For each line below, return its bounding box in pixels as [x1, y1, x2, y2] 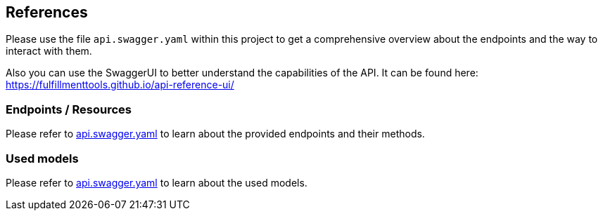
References [6, 4, 88, 21]
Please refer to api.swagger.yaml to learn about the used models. [6, 176, 307, 189]
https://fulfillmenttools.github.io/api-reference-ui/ [6, 79, 234, 91]
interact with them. [6, 45, 92, 58]
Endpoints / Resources [6, 102, 132, 116]
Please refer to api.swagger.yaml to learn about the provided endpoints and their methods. [6, 128, 425, 140]
